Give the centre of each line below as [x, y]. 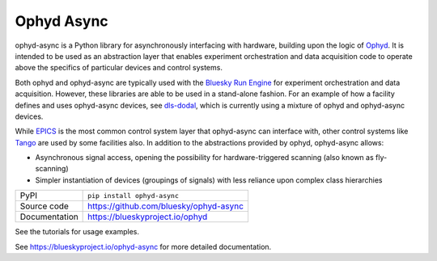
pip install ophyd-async [134, 195]
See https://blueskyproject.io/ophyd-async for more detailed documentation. [143, 246]
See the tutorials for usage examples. [77, 232]
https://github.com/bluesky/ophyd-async [166, 206]
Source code [44, 206]
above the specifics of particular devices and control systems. [119, 68]
